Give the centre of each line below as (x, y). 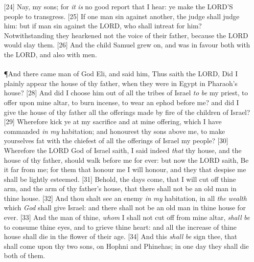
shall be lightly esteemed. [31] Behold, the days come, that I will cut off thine (120, 179)
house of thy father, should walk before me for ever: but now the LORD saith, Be (126, 160)
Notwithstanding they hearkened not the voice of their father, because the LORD (126, 35)
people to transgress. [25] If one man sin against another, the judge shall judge (122, 16)
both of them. (25, 255)
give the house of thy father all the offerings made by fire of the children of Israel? (127, 112)
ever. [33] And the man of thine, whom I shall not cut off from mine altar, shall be (127, 217)
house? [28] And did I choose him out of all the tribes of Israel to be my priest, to (126, 93)
